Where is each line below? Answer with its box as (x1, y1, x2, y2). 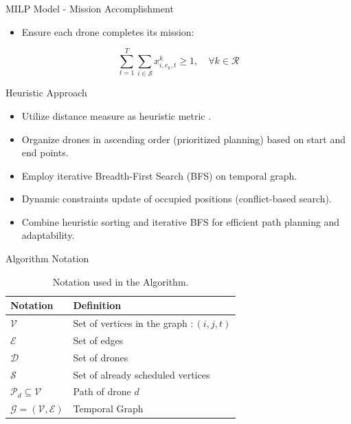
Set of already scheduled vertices (73, 367, 210, 381)
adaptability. (21, 228, 75, 242)
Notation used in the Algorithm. (52, 274, 189, 288)
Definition (73, 298, 122, 312)
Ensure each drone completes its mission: (21, 24, 194, 39)
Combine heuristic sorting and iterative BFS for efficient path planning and (21, 214, 340, 229)
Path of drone (73, 384, 131, 399)
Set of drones (73, 350, 128, 364)
